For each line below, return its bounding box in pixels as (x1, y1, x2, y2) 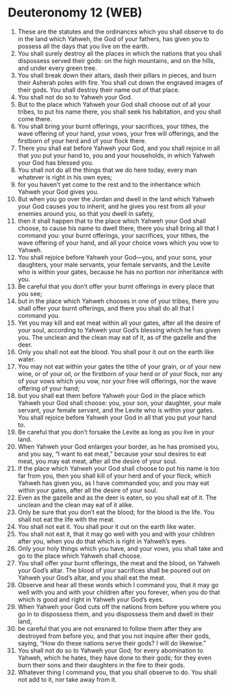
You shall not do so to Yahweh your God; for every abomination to (17, 646, 204, 654)
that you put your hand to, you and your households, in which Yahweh (17, 151, 215, 159)
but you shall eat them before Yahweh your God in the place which (17, 391, 206, 399)
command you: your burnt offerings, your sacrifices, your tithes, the (17, 231, 209, 239)
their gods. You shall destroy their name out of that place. (17, 86, 180, 94)
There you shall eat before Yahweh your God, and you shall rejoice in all (17, 144, 220, 152)
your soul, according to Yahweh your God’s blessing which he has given (17, 325, 221, 334)
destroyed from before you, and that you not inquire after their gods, (17, 632, 211, 640)
